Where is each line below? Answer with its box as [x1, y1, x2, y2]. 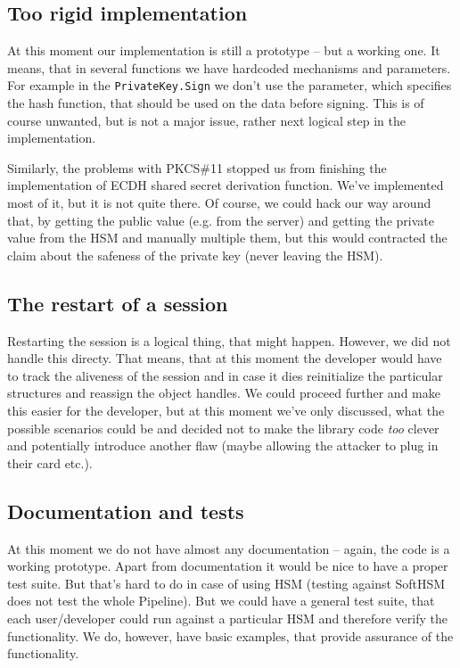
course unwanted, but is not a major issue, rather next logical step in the [7, 111, 406, 129]
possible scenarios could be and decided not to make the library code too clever [7, 418, 439, 437]
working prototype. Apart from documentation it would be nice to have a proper [7, 557, 448, 575]
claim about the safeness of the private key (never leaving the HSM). [7, 245, 383, 264]
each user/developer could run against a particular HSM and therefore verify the [7, 608, 448, 627]
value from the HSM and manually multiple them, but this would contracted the [7, 228, 448, 247]
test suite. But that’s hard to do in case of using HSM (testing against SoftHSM [7, 573, 446, 592]
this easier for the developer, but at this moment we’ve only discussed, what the [7, 400, 445, 419]
